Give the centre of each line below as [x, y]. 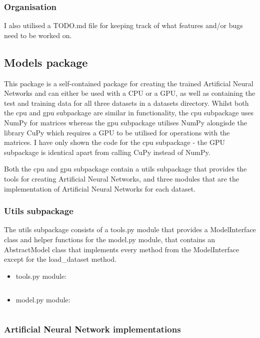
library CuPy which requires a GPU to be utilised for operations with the [117, 132]
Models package [46, 62]
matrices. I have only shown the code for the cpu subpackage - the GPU [114, 142]
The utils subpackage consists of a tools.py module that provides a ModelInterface [130, 229]
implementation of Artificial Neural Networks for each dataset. [100, 188]
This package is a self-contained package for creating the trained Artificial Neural [129, 83]
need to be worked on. [38, 35]
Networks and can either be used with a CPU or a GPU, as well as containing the [130, 93]
